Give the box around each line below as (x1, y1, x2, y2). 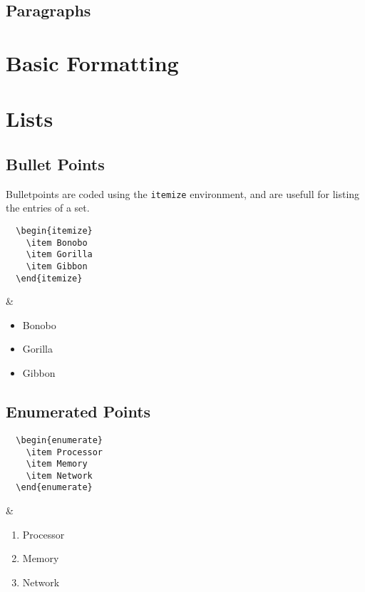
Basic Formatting (6, 48, 179, 77)
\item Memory (26, 459, 88, 469)
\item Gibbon (26, 261, 88, 271)
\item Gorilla (26, 249, 93, 260)
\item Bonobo (26, 237, 88, 248)
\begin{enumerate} (16, 435, 103, 445)
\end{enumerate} (16, 482, 93, 493)
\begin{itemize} (16, 225, 93, 236)
